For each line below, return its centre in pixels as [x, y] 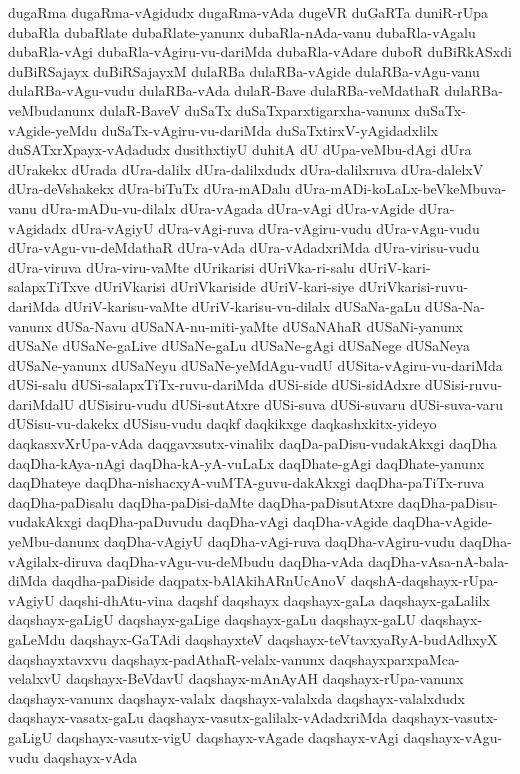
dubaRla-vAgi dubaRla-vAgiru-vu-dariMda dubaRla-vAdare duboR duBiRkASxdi [260, 51]
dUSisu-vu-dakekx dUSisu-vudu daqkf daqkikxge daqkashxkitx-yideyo [222, 423]
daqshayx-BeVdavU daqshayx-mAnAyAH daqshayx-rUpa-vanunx [264, 678]
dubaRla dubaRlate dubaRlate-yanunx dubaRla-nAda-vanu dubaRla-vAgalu [242, 31]
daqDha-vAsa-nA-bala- [438, 560]
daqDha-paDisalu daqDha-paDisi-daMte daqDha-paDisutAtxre [201, 501]
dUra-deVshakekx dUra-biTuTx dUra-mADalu [149, 188]
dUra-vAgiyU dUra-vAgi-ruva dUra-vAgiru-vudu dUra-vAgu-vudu [275, 227]
